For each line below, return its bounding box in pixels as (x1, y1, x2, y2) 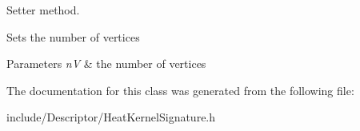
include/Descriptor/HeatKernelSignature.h (6, 109, 216, 125)
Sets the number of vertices (6, 28, 140, 45)
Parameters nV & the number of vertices (6, 55, 206, 72)
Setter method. (6, 2, 80, 18)
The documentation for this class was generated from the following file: (6, 81, 354, 98)
